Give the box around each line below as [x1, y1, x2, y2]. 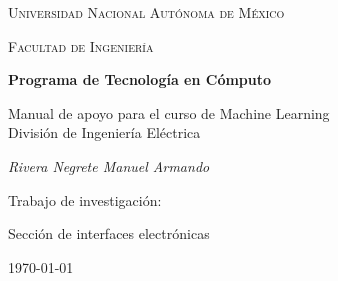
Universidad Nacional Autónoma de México [8, 2, 285, 22]
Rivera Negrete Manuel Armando [8, 155, 210, 176]
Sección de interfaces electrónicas [8, 223, 210, 244]
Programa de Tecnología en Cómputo [8, 69, 272, 90]
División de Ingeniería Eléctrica [8, 122, 201, 143]
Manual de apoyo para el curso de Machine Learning [8, 102, 330, 123]
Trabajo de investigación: [8, 189, 162, 210]
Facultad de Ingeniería [8, 35, 154, 56]
